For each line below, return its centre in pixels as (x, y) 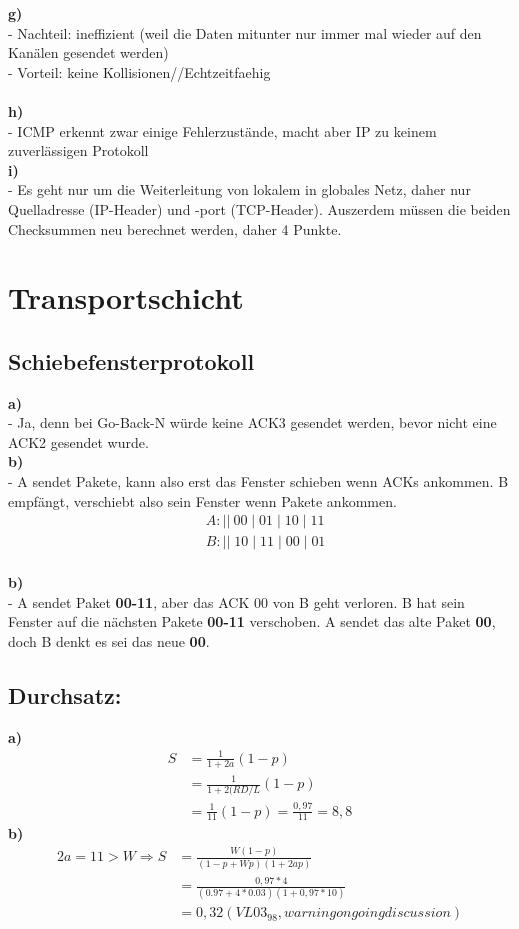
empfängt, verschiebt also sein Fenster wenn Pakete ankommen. (202, 500)
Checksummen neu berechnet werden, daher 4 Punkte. (175, 228)
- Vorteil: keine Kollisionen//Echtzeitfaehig (139, 71)
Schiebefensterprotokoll (131, 360)
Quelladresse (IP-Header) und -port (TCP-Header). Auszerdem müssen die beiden (259, 208)
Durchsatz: (65, 694)
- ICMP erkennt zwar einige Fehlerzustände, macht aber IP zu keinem (222, 130)
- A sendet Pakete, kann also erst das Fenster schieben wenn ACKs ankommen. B (258, 481)
